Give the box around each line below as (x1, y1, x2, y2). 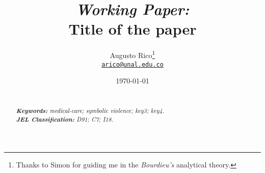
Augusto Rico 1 (110, 48, 155, 60)
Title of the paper (68, 18, 197, 39)
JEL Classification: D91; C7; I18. (16, 114, 114, 124)
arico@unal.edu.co (101, 61, 164, 68)
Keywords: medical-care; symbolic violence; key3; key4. (16, 106, 165, 116)
